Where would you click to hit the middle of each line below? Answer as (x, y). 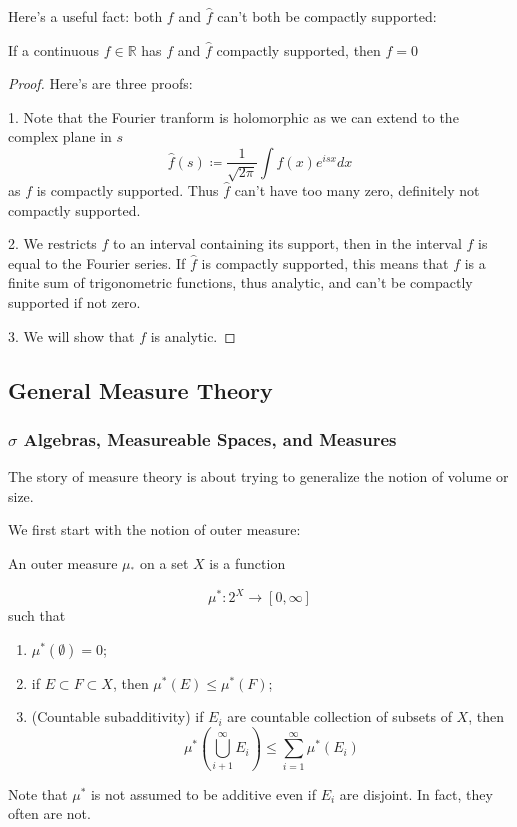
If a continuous (54, 49)
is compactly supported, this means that (325, 262)
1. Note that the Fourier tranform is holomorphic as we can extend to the (233, 116)
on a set (164, 562)
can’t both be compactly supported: (327, 16)
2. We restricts (52, 243)
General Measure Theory (140, 389)
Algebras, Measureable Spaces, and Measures (210, 438)
